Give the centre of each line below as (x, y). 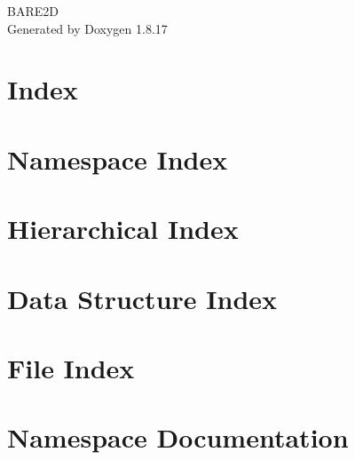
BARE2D (33, 11)
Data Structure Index (142, 298)
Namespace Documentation (178, 437)
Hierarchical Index (123, 229)
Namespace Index (118, 159)
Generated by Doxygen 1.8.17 (87, 28)
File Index (71, 367)
